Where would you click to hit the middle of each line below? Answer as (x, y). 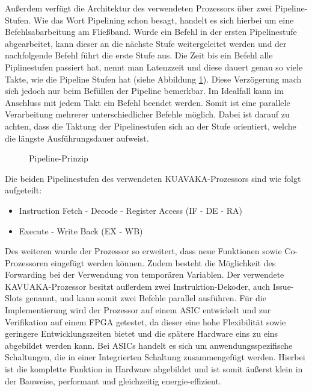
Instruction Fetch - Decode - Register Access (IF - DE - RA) (130, 210)
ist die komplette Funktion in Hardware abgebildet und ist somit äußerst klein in (154, 369)
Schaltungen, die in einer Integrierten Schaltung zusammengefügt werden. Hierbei (155, 357)
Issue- (283, 286)
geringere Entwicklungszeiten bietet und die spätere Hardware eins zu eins (142, 333)
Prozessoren (26, 262)
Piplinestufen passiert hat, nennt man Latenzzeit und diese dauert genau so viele (154, 67)
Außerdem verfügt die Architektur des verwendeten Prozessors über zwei (139, 8)
